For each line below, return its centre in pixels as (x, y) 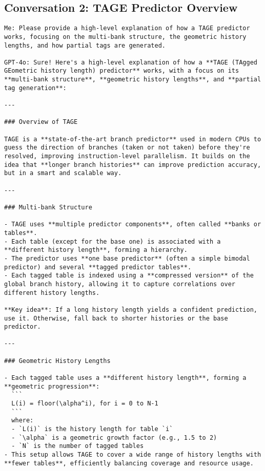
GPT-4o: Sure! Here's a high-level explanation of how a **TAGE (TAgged (131, 62)
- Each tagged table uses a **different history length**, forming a (125, 378)
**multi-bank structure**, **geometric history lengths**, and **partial (133, 80)
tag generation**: (35, 88)
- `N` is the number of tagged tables (78, 446)
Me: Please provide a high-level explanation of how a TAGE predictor (127, 28)
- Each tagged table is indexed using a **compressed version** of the (129, 276)
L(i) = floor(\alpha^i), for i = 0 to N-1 (85, 404)
